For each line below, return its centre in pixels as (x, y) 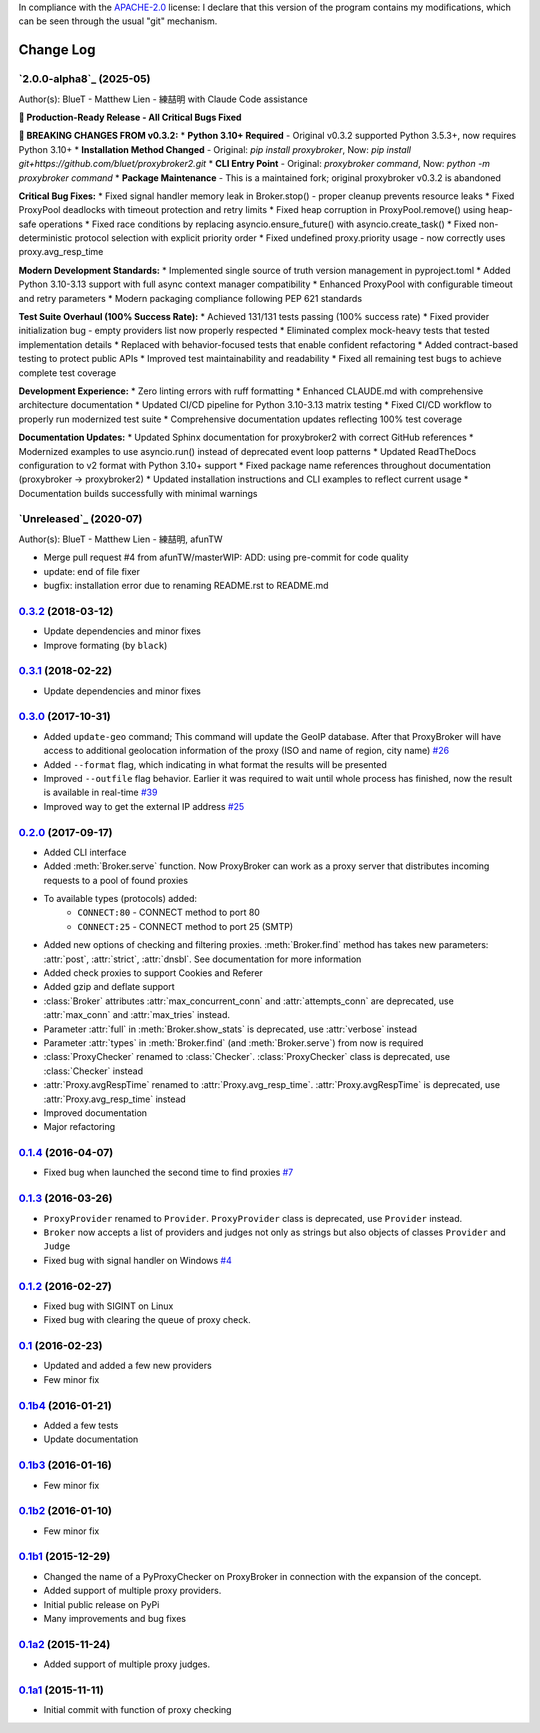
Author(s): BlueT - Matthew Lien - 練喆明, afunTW (121, 539)
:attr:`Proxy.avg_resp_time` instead (115, 1099)
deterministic (45, 238)
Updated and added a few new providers (127, 1366)
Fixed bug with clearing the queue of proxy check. (147, 1320)
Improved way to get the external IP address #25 (144, 806)
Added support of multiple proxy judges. (126, 1664)
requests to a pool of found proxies (116, 880)
